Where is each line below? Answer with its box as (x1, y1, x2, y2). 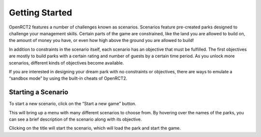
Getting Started (9, 7, 72, 18)
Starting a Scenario (9, 88, 69, 96)
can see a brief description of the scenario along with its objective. (9, 116, 142, 122)
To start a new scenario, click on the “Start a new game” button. (9, 101, 136, 107)
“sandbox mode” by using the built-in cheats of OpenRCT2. (9, 75, 128, 82)
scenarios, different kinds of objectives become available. (9, 60, 124, 66)
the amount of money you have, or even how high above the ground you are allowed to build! (9, 38, 194, 43)
